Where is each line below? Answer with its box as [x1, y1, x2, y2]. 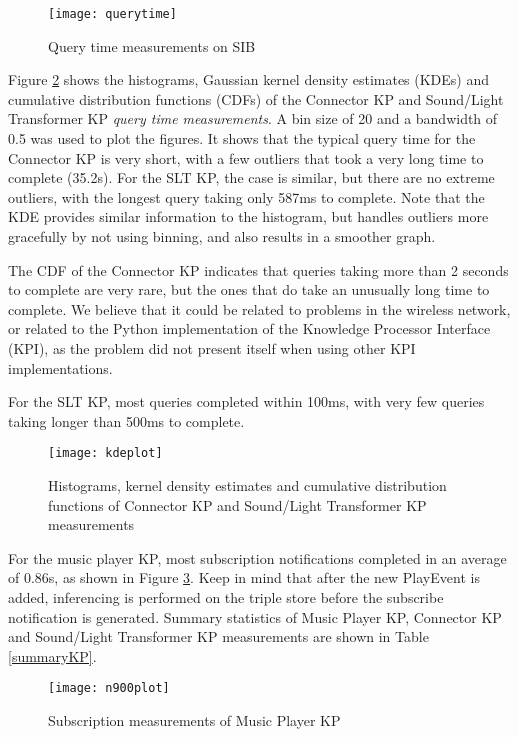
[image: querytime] [48, 7, 177, 21]
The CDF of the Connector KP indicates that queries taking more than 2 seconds [8, 259, 509, 280]
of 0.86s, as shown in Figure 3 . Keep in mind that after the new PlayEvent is [8, 567, 480, 588]
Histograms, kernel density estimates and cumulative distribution [48, 475, 447, 495]
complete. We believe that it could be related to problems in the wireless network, [8, 298, 511, 319]
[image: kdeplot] [48, 446, 163, 461]
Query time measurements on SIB [48, 35, 256, 56]
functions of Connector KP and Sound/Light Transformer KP [48, 494, 427, 515]
